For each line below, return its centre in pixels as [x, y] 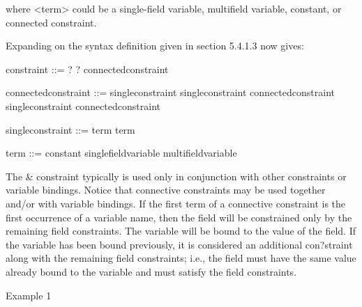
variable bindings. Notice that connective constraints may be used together [166, 190]
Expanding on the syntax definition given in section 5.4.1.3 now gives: [155, 46]
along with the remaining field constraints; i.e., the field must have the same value [181, 258]
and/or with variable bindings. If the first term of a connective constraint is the [176, 203]
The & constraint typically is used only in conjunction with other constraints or [176, 176]
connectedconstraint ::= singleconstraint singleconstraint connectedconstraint [170, 92]
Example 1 [29, 295]
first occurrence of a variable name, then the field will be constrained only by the [179, 217]
